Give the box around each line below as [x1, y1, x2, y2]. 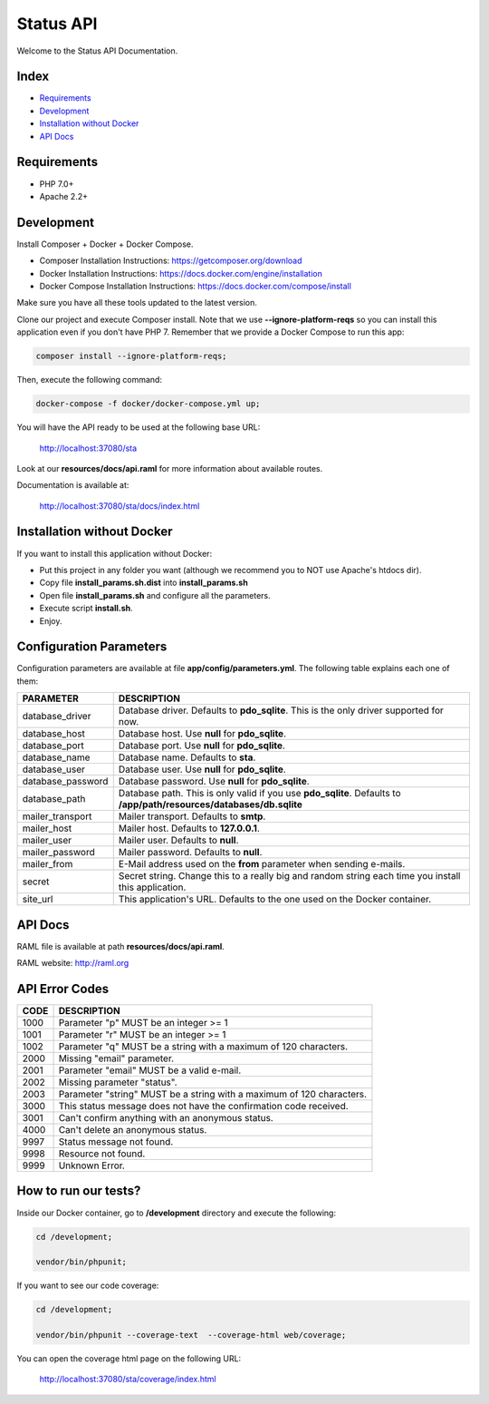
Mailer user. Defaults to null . [118, 834, 239, 847]
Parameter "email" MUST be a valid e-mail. [58, 1064, 242, 1077]
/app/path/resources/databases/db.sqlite [118, 798, 302, 811]
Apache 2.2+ [39, 190, 88, 201]
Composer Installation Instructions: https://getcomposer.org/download [39, 255, 302, 267]
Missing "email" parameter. [58, 1052, 175, 1065]
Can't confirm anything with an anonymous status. [58, 1112, 273, 1125]
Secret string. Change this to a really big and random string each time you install [118, 870, 461, 882]
